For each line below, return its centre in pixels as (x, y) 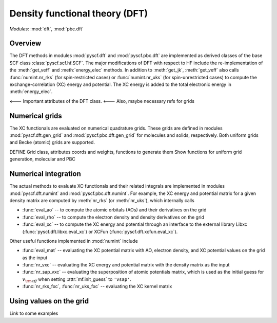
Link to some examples (34, 313)
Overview (25, 43)
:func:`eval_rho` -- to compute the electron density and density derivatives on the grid (113, 217)
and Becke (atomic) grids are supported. (52, 142)
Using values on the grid (49, 301)
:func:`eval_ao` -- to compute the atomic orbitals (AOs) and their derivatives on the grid (114, 210)
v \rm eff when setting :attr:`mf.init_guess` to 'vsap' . (77, 280)
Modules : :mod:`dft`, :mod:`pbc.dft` (47, 29)
